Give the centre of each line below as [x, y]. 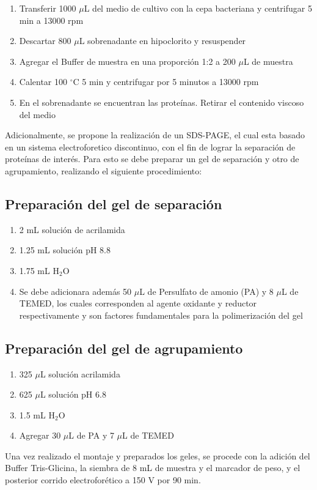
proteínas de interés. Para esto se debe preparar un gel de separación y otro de [152, 159]
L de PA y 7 [91, 435]
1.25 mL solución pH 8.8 [65, 250]
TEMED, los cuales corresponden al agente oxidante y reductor [138, 303]
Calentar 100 [43, 82]
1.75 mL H [39, 270]
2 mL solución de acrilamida [72, 229]
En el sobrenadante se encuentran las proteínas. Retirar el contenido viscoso [162, 102]
